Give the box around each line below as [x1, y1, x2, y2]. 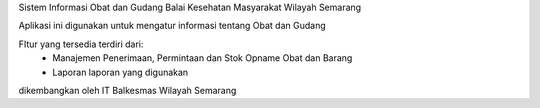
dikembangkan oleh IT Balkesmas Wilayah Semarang [18, 84, 237, 96]
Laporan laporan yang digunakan [52, 66, 189, 78]
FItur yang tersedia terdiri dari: [18, 38, 144, 50]
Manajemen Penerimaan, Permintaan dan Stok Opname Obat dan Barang [52, 52, 353, 64]
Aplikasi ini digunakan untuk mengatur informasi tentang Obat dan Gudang [18, 20, 327, 32]
